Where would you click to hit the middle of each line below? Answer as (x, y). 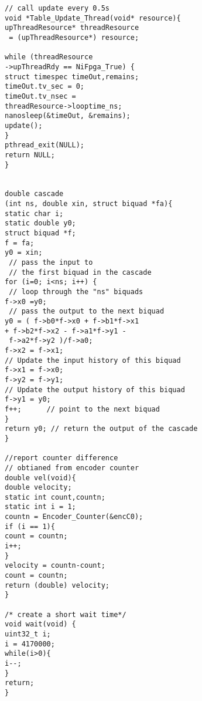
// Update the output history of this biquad (95, 390)
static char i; (34, 213)
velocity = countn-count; (55, 566)
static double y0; (40, 223)
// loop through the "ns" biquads (76, 292)
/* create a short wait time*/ (66, 614)
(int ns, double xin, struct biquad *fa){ (89, 204)
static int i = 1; (40, 507)
